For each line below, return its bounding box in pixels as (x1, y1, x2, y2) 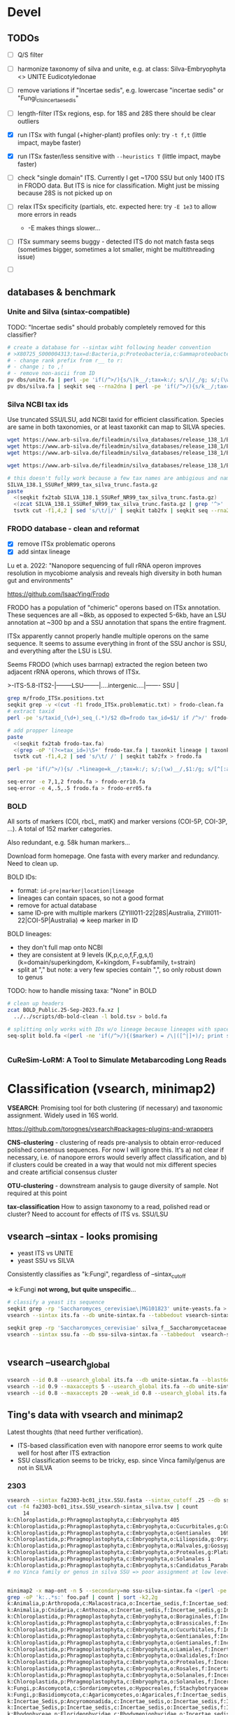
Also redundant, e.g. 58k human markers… (7, 838, 131, 847)
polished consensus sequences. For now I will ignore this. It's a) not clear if (7, 1145, 225, 1155)
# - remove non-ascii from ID (7, 370, 96, 377)
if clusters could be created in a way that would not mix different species (7, 1161, 217, 1169)
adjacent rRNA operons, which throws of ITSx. (7, 668, 141, 676)
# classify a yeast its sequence (7, 1299, 105, 1306)
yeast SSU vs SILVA (17, 1257, 75, 1265)
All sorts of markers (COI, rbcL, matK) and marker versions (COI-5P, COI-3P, (7, 817, 228, 826)
